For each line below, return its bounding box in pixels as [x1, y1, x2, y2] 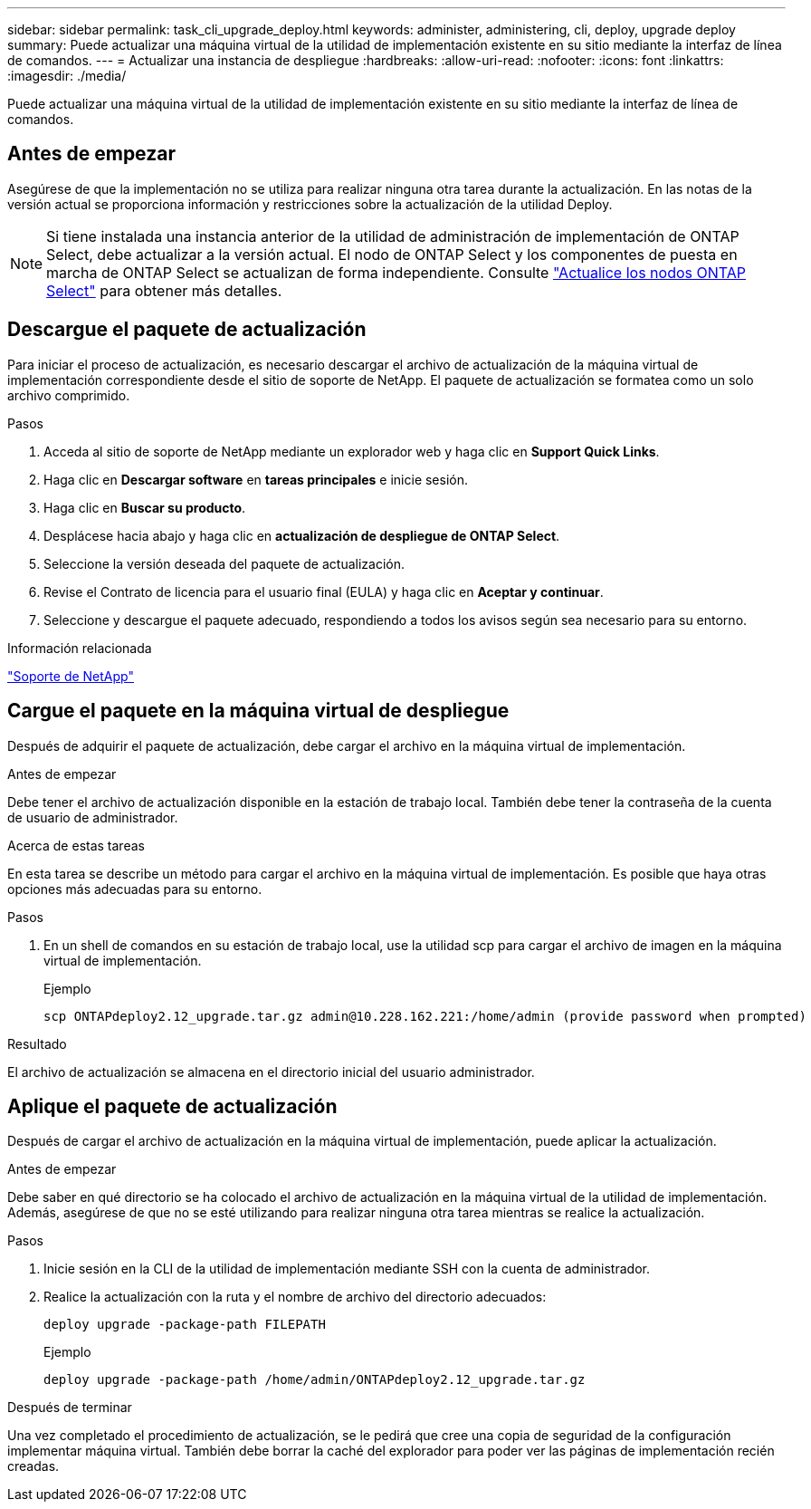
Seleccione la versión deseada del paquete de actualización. [43, 555, 405, 572]
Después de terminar [7, 1399, 132, 1416]
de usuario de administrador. [7, 809, 178, 825]
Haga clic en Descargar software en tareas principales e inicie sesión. [43, 471, 469, 487]
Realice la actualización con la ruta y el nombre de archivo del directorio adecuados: [43, 1289, 547, 1305]
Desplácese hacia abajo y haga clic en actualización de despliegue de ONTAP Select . [43, 527, 560, 543]
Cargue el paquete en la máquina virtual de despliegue [7, 699, 510, 723]
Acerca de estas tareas [7, 837, 145, 853]
